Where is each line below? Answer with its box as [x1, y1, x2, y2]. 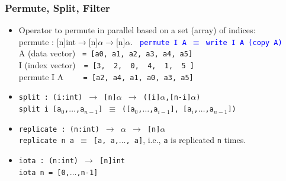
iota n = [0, [18, 168, 70, 177]
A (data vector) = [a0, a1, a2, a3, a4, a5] [18, 47, 193, 59]
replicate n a [18, 136, 74, 145]
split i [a [18, 105, 62, 114]
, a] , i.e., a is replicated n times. [126, 134, 246, 146]
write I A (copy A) [205, 38, 282, 47]
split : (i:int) [18, 93, 83, 102]
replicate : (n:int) [18, 125, 99, 134]
